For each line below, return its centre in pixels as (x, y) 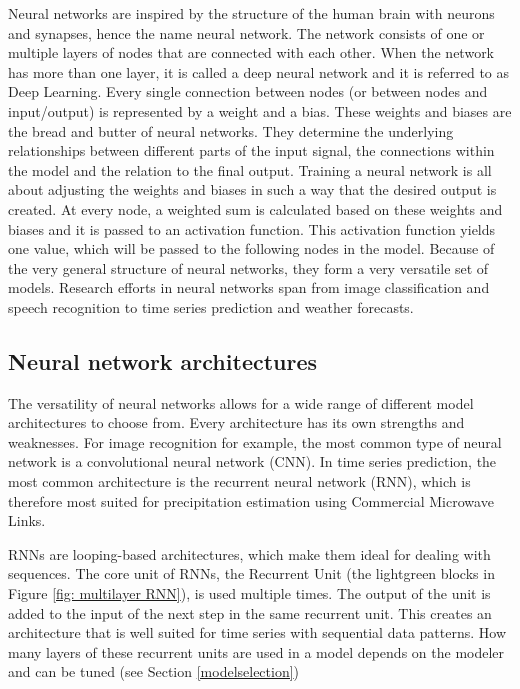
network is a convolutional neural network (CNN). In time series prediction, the (252, 461)
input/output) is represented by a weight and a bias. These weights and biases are (260, 110)
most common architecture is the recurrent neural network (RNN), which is (239, 481)
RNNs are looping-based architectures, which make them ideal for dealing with (249, 553)
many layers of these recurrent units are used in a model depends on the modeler (256, 651)
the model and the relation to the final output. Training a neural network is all (250, 169)
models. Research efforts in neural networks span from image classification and (249, 287)
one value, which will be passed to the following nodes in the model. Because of (251, 248)
